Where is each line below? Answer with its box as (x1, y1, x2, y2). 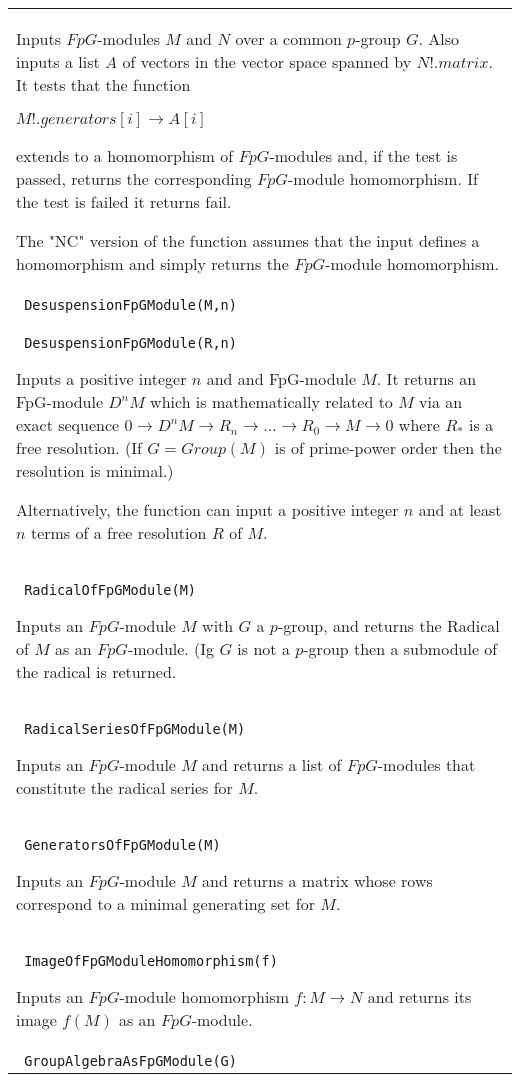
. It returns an (376, 367, 477, 390)
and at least (418, 498, 502, 521)
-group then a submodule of (303, 637, 498, 660)
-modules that (377, 753, 476, 776)
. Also (418, 27, 460, 50)
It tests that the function (16, 73, 191, 96)
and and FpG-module (206, 367, 356, 390)
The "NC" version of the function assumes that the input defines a (16, 229, 480, 252)
